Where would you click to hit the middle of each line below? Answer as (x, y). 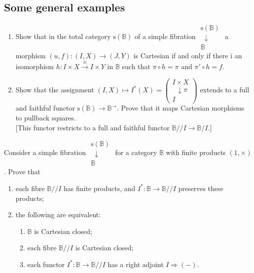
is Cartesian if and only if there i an (188, 56)
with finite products (196, 152)
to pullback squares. (46, 118)
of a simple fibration (165, 36)
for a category (136, 152)
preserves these (201, 188)
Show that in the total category (63, 36)
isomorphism (35, 66)
